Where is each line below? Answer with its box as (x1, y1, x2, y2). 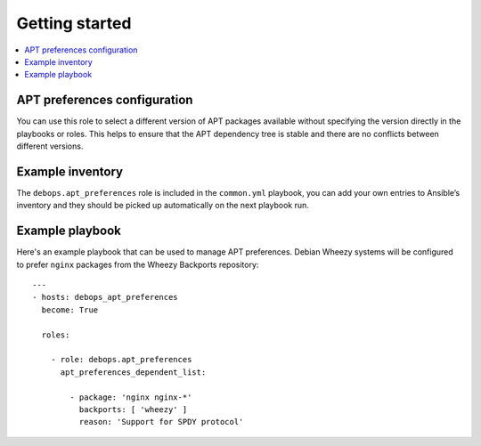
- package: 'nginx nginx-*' (69, 392, 192, 402)
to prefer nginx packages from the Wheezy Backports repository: (16, 259, 259, 270)
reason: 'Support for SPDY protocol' (78, 417, 244, 427)
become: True (41, 304, 99, 315)
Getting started (16, 13, 132, 33)
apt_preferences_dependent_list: (60, 367, 207, 377)
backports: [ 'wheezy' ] (78, 404, 188, 414)
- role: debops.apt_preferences (50, 354, 192, 365)
